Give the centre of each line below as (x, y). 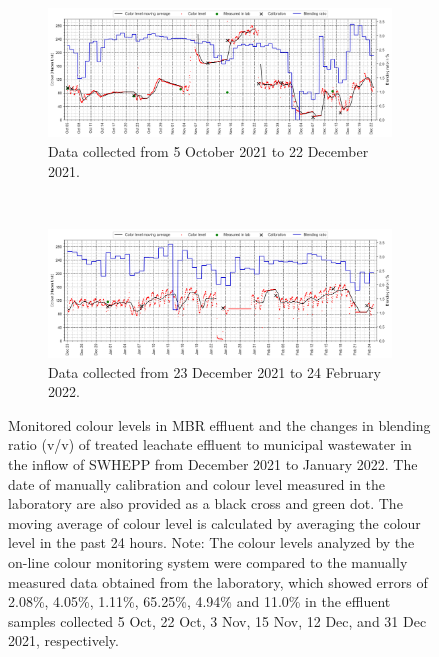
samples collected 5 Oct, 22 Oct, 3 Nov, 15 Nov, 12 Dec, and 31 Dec (217, 620)
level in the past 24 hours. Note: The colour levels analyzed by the (211, 542)
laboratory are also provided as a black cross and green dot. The (205, 503)
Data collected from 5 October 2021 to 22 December (208, 150)
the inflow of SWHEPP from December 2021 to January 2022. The (213, 464)
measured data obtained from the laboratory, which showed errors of (218, 581)
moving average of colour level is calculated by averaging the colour (214, 522)
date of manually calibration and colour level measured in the (197, 483)
